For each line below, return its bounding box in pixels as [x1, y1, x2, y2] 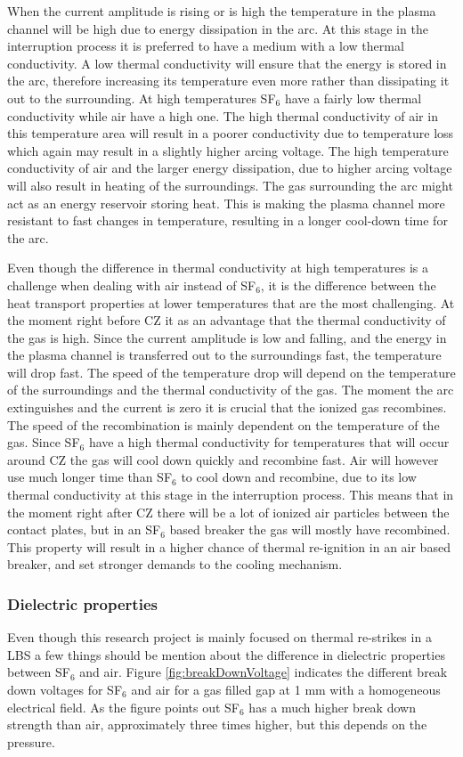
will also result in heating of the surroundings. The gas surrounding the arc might [7, 175, 453, 194]
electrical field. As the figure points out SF [7, 697, 240, 716]
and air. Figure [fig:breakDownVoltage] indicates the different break [79, 663, 448, 681]
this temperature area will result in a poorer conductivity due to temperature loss [7, 124, 454, 142]
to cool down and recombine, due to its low [181, 468, 417, 486]
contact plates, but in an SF [7, 520, 161, 539]
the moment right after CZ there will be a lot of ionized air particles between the [7, 502, 450, 521]
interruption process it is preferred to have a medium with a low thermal [7, 37, 404, 55]
